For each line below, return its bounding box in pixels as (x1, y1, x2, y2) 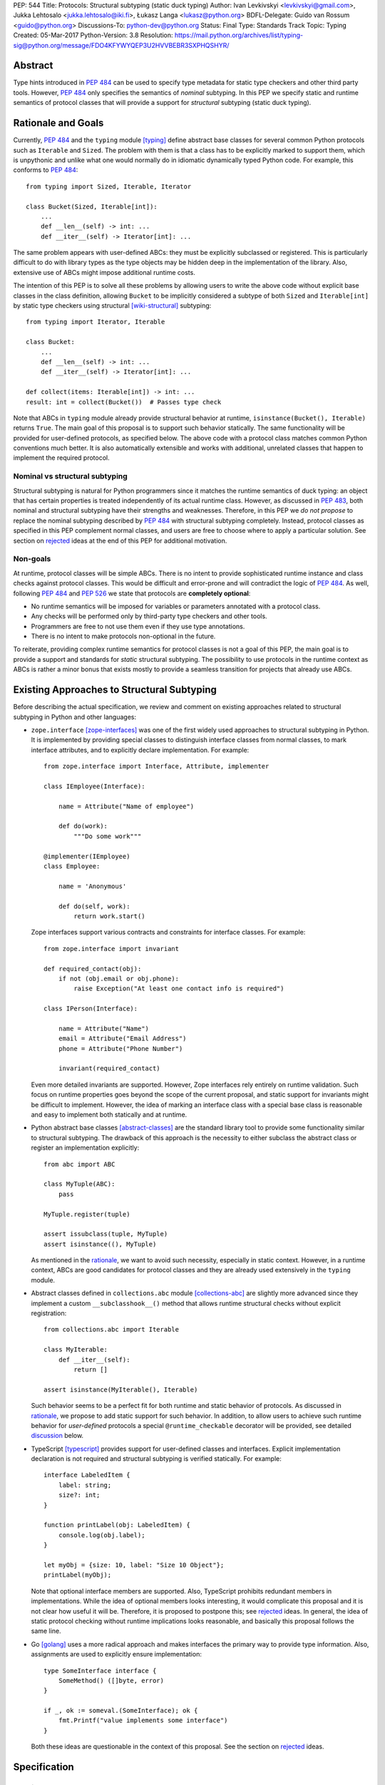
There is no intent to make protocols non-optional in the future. (31, 632, 216, 640)
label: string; (58, 1481, 112, 1489)
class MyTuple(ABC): (43, 1180, 115, 1188)
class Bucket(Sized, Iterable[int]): (26, 202, 158, 211)
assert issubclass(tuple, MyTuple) (43, 1230, 168, 1238)
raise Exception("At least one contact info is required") (73, 985, 284, 992)
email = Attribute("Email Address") (58, 1035, 187, 1042)
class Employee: (43, 863, 101, 870)
